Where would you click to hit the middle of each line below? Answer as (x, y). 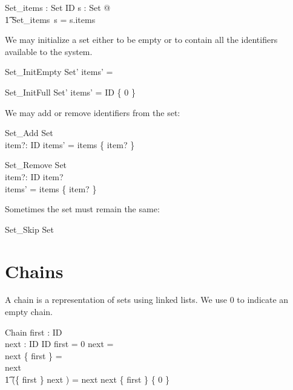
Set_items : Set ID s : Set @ (58, 7)
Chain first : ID (34, 332)
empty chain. (29, 312)
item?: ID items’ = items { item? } (70, 144)
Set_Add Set (29, 133)
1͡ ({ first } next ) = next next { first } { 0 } (87, 379)
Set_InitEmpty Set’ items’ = (59, 72)
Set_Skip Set (29, 229)
